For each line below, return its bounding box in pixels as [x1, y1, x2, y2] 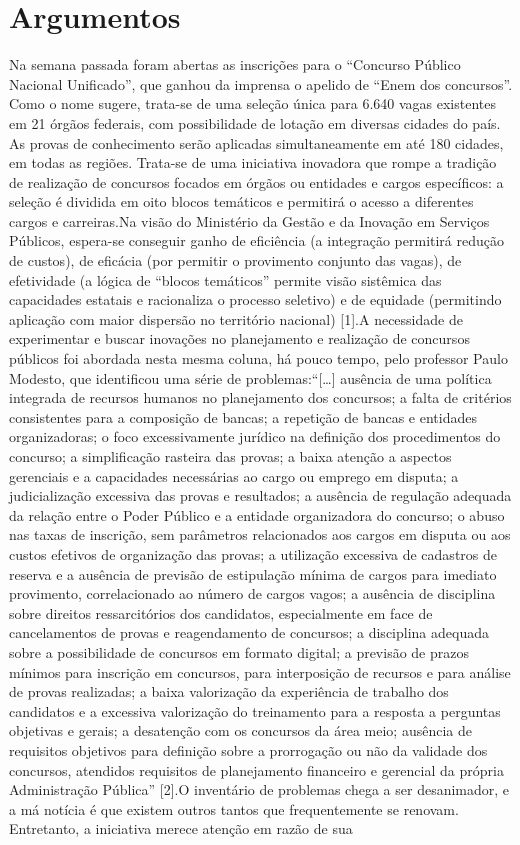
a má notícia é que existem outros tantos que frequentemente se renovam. [9, 798, 459, 819]
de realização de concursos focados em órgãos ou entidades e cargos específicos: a [9, 171, 504, 192]
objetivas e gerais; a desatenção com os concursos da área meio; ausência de [9, 720, 472, 741]
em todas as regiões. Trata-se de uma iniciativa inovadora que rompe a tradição [9, 152, 497, 173]
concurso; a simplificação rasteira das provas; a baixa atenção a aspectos [9, 446, 452, 466]
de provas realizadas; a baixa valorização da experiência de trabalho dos [9, 681, 449, 702]
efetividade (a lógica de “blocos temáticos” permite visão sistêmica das [9, 269, 442, 290]
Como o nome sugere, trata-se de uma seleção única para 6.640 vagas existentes [9, 93, 496, 114]
